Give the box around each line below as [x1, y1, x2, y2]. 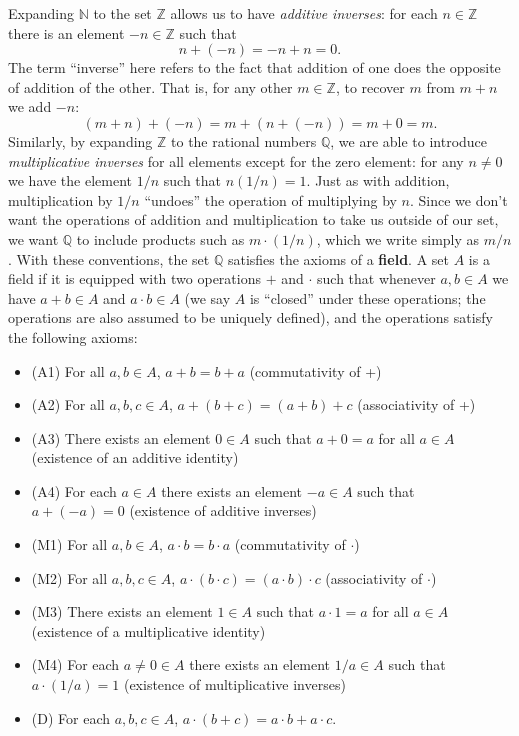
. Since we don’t [410, 189, 508, 210]
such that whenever [317, 268, 436, 289]
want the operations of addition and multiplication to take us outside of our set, [8, 209, 499, 230]
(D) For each [31, 707, 111, 728]
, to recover [335, 76, 405, 97]
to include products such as [76, 228, 245, 249]
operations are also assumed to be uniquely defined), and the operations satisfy [8, 307, 493, 328]
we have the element [8, 170, 133, 191]
